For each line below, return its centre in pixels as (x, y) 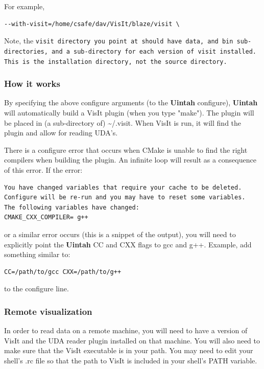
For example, (25, 6)
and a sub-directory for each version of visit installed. (154, 51)
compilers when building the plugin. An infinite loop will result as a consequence (130, 160)
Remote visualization (48, 311)
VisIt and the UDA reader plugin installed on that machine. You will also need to (132, 340)
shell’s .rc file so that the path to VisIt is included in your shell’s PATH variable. (131, 360)
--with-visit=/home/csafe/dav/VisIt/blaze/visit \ (92, 24)
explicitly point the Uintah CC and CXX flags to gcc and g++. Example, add (128, 244)
